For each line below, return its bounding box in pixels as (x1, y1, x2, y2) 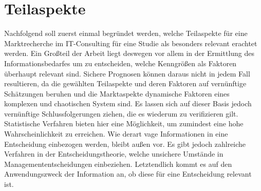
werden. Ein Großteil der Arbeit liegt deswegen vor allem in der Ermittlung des (4, 48, 255, 59)
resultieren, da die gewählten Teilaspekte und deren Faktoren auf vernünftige (4, 78, 247, 89)
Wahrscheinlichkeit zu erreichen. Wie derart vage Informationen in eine (4, 128, 228, 139)
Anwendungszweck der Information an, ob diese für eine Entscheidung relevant (4, 168, 252, 179)
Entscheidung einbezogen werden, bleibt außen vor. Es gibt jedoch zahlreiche (4, 138, 246, 149)
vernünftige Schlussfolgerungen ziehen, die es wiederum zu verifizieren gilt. (4, 108, 238, 119)
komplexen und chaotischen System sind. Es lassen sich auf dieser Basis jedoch (4, 98, 252, 109)
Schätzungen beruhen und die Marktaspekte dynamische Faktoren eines (4, 88, 230, 99)
